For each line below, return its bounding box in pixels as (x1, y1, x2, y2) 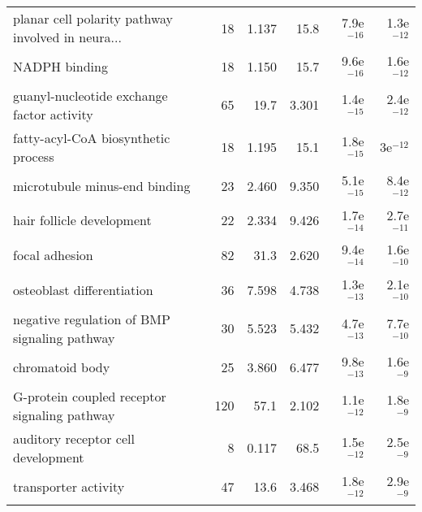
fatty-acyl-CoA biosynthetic (13, 128, 170, 147)
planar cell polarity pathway (13, 9, 174, 28)
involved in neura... (13, 28, 122, 46)
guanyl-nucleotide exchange (13, 85, 168, 105)
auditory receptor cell (13, 428, 135, 448)
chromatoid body (13, 357, 110, 376)
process (13, 146, 54, 166)
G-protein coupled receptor (13, 386, 166, 406)
